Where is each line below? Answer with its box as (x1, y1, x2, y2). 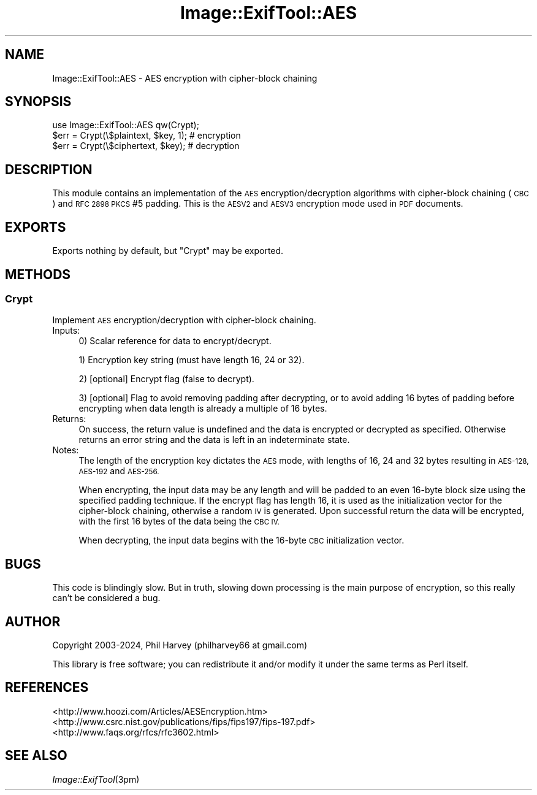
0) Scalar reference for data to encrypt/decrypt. (78, 336, 272, 347)
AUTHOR (5, 613, 61, 629)
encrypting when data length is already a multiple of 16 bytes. (78, 403, 327, 414)
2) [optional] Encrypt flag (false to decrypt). (78, 374, 254, 385)
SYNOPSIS (5, 94, 72, 110)
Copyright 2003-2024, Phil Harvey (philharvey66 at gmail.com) (52, 640, 308, 651)
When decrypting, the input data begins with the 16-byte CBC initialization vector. (78, 535, 405, 546)
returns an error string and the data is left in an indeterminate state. (78, 434, 350, 445)
